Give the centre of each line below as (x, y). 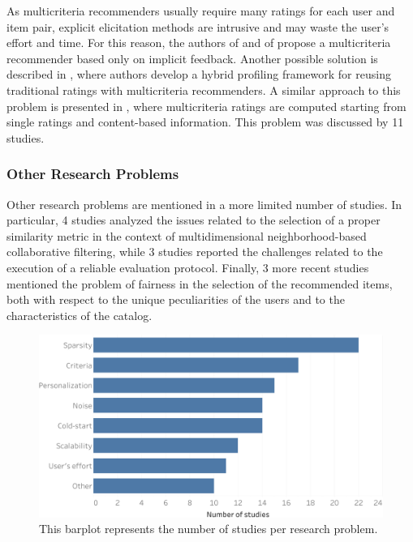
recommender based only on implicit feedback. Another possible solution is (192, 58)
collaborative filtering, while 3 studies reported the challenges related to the (195, 252)
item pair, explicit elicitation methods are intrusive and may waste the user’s (198, 26)
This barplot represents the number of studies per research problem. (209, 529)
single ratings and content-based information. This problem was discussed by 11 (205, 122)
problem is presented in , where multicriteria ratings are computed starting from (206, 106)
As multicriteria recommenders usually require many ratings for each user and (201, 11)
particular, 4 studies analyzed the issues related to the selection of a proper (194, 220)
